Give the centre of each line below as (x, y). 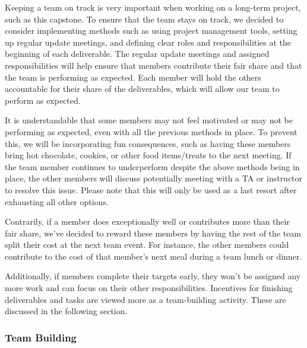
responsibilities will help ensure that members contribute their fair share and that (153, 65)
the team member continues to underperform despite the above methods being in (152, 166)
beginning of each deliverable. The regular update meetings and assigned (137, 54)
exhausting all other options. (57, 201)
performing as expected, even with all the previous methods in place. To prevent (151, 131)
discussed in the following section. (66, 311)
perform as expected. (43, 100)
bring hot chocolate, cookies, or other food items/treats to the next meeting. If (148, 155)
